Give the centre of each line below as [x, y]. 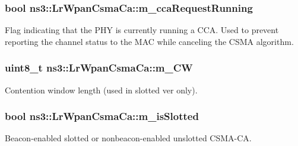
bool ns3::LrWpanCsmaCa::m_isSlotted [102, 116]
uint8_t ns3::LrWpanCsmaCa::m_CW [99, 68]
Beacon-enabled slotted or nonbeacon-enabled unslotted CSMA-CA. [128, 138]
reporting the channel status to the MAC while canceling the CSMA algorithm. [149, 41]
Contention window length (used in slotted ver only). [101, 90]
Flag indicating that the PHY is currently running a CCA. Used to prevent [142, 30]
